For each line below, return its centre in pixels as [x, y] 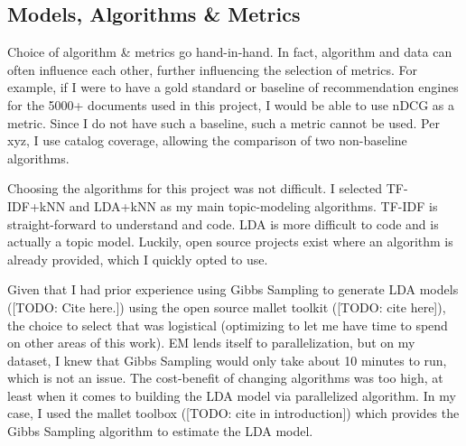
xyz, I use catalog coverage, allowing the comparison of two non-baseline [207, 140]
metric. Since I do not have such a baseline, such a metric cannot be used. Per [224, 122]
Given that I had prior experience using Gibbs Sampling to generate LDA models [233, 289]
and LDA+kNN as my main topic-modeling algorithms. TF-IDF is [253, 205]
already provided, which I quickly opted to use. [138, 259]
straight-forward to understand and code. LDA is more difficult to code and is [223, 223]
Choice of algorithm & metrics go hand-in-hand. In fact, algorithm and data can [230, 52]
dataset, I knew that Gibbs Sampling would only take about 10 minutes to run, [227, 360]
